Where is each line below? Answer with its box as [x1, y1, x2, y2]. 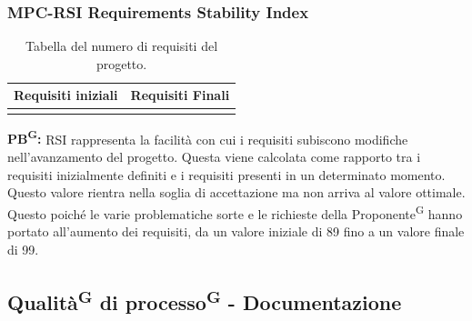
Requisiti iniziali [14, 85, 118, 105]
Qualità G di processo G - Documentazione [7, 284, 402, 316]
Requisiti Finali [130, 85, 230, 105]
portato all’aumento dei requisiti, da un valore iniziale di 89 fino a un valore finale [7, 222, 465, 241]
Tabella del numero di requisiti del [25, 36, 218, 55]
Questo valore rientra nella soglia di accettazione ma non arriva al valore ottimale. [7, 183, 466, 202]
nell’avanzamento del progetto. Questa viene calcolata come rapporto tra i [7, 147, 421, 166]
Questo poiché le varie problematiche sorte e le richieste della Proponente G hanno [7, 201, 463, 223]
